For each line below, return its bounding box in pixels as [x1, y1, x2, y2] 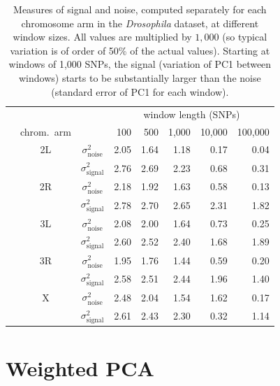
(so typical [222, 29, 267, 44]
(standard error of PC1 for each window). [51, 84, 229, 99]
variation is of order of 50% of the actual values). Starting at [10, 43, 270, 57]
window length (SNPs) [143, 107, 240, 122]
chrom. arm [20, 124, 71, 139]
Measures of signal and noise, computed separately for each [13, 2, 267, 16]
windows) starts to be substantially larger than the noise [18, 70, 261, 85]
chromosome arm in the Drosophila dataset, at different [21, 15, 259, 30]
